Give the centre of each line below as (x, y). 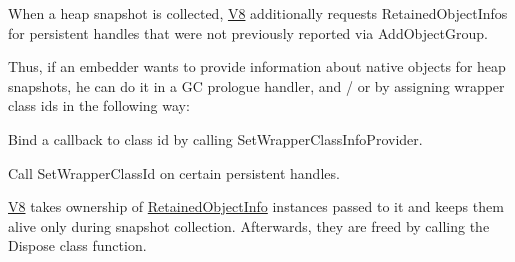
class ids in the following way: (99, 105)
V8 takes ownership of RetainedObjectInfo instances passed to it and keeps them (256, 206)
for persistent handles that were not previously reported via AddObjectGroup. (248, 32)
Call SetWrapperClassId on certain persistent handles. (174, 172)
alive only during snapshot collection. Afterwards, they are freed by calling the (249, 225)
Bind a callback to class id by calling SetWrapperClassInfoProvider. (215, 138)
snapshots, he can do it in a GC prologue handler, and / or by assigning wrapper (256, 85)
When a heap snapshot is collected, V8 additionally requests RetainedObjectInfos (258, 13)
